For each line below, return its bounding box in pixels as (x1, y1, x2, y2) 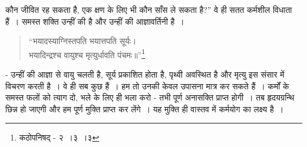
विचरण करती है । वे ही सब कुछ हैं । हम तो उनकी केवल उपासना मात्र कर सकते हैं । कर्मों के (5, 79, 289, 92)
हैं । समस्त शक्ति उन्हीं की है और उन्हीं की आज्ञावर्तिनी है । (5, 15, 184, 27)
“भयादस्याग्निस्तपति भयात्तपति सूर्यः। (28, 35, 137, 47)
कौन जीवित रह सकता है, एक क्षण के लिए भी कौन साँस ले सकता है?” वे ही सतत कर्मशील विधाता (5, 4, 292, 15)
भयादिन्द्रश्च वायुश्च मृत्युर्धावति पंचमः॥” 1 (28, 46, 146, 61)
